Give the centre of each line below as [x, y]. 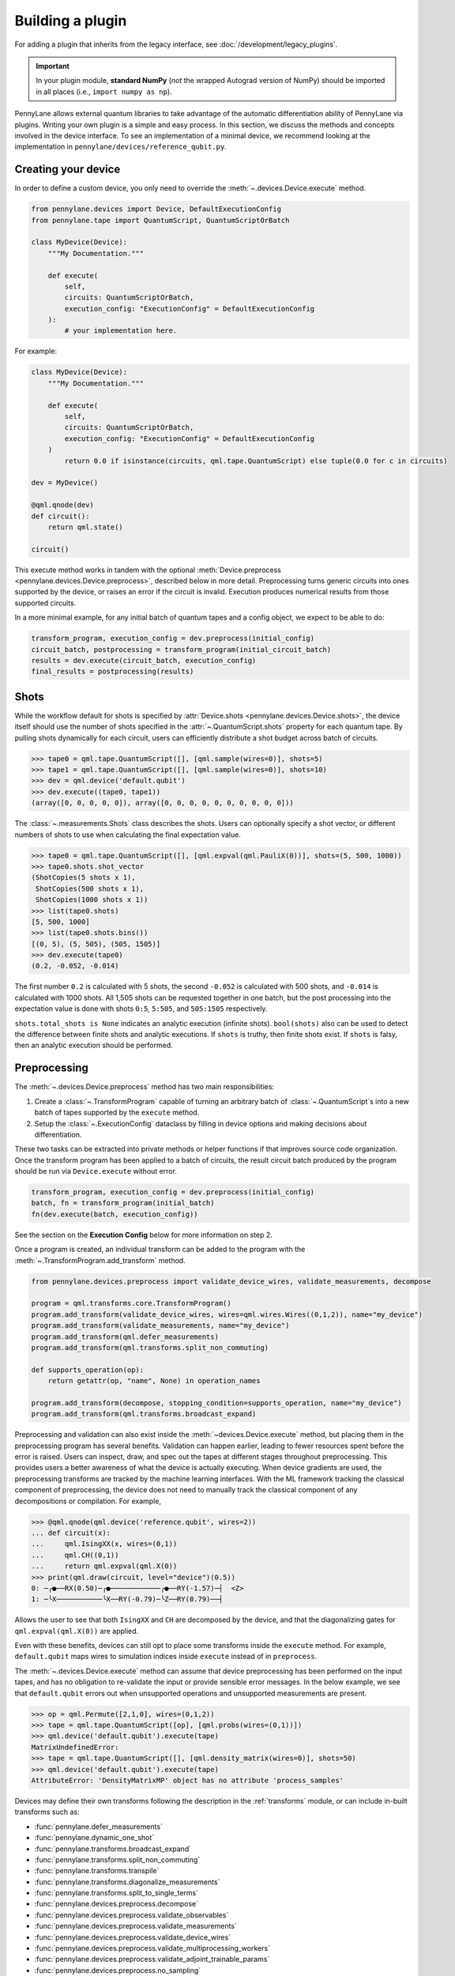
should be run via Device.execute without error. [96, 1171]
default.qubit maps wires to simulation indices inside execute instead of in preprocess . [166, 1657]
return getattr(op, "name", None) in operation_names [154, 1381]
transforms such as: [47, 1812]
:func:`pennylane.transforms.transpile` [97, 1871]
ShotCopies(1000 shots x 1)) [92, 900]
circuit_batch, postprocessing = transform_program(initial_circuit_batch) [181, 649]
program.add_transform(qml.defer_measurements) [125, 1337]
